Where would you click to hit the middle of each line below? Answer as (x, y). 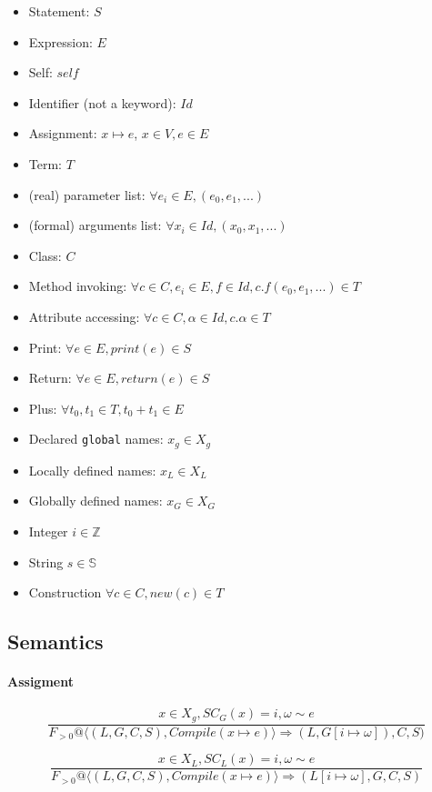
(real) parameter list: (87, 194)
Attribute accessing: (84, 316)
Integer (48, 531)
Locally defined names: (92, 470)
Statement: (59, 11)
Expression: (60, 41)
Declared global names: (96, 439)
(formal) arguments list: (95, 225)
